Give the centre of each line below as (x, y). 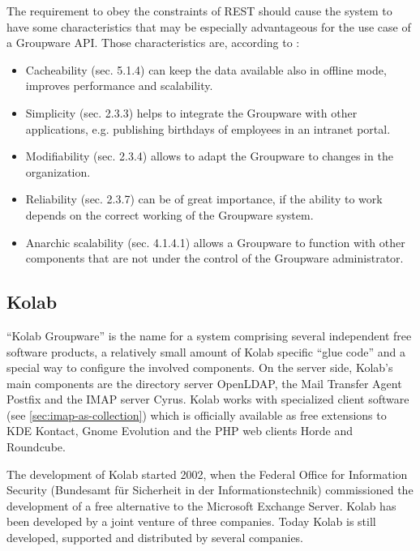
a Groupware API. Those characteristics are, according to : (153, 43)
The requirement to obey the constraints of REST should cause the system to (199, 11)
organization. (58, 171)
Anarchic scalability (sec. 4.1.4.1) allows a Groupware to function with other (215, 242)
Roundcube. (36, 447)
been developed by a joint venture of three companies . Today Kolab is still (191, 521)
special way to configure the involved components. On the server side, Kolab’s (200, 367)
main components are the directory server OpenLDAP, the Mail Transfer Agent (204, 383)
